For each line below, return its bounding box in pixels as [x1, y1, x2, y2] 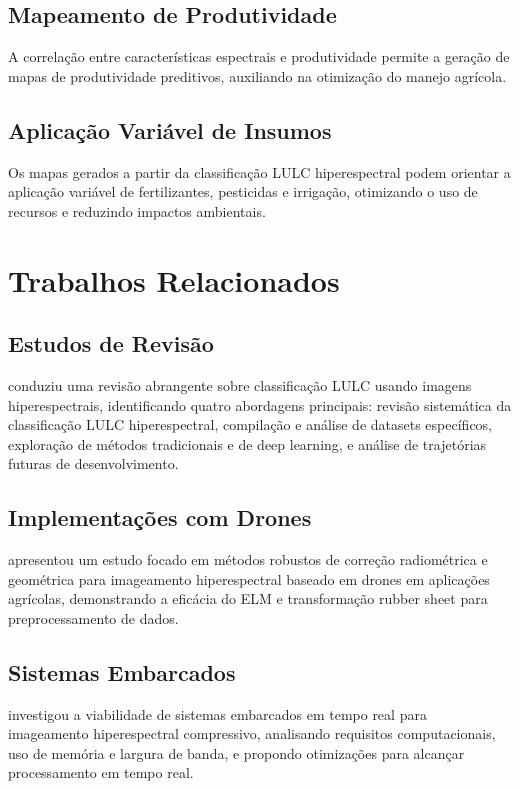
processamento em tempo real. [8, 762, 194, 783]
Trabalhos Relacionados [8, 259, 340, 300]
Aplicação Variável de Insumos [8, 114, 332, 145]
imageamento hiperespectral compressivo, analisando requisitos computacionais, [8, 723, 496, 744]
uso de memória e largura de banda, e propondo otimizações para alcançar [8, 742, 465, 763]
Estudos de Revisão [8, 328, 214, 359]
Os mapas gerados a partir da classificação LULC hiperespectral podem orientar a [8, 161, 511, 182]
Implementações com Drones [8, 502, 312, 533]
